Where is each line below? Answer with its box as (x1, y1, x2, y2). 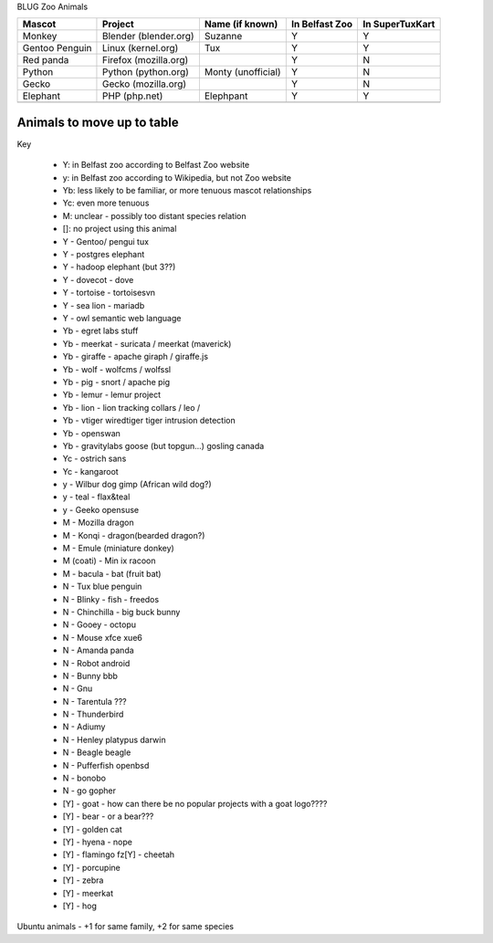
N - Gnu (62, 683, 93, 694)
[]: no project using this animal (62, 224, 177, 235)
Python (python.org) (101, 66, 189, 79)
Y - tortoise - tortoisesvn (62, 288, 155, 299)
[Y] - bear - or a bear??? (62, 811, 154, 822)
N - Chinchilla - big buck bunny (62, 606, 181, 617)
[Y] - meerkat (62, 887, 114, 898)
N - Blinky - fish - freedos (62, 593, 160, 604)
